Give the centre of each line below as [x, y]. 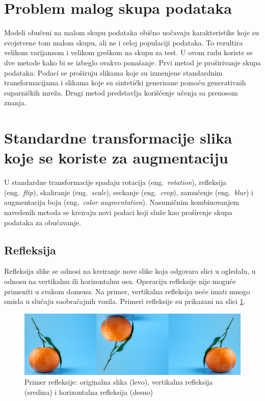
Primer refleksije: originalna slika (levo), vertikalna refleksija [119, 382]
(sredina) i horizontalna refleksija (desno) [89, 392]
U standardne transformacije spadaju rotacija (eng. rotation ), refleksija [115, 182]
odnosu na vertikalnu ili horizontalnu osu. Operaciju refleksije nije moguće [120, 281]
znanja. [15, 102]
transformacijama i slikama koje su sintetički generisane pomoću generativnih [125, 82]
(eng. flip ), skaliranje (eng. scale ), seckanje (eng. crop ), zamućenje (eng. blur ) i [129, 192]
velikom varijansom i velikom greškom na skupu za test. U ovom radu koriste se [128, 52]
